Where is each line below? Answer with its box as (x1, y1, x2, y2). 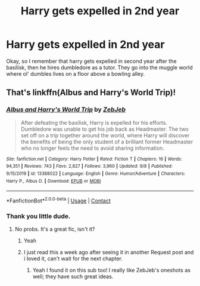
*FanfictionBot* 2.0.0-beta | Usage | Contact (6, 196, 111, 204)
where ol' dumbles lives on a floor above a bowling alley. (6, 70, 145, 77)
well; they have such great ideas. (32, 273, 114, 280)
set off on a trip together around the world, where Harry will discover (20, 131, 190, 139)
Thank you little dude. (6, 212, 71, 220)
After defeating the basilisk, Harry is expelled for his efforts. (20, 119, 168, 126)
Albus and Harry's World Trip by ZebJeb (6, 106, 126, 114)
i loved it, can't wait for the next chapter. (23, 255, 123, 262)
